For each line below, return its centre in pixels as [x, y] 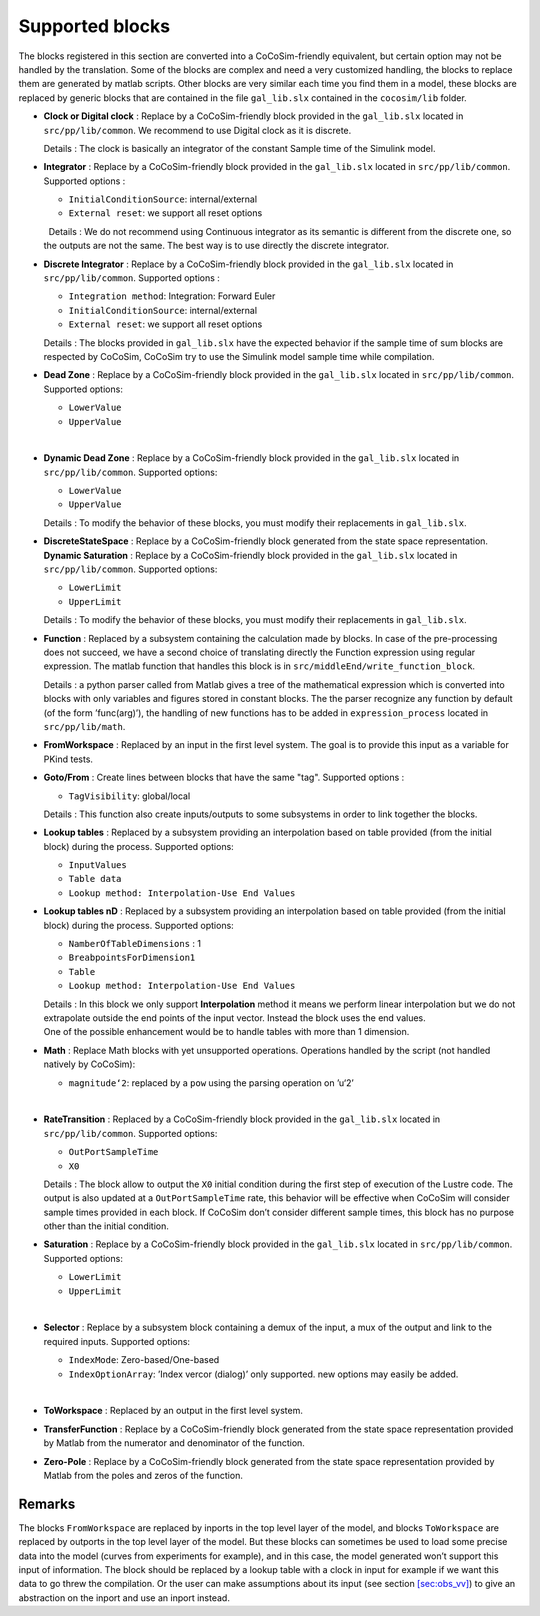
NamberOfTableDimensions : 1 [135, 944]
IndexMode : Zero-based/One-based [144, 1360]
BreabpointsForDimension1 [132, 958]
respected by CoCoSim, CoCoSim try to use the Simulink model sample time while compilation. [239, 356]
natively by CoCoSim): [89, 1064]
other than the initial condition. [106, 1226]
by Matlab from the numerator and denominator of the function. [174, 1443]
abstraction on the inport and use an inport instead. [124, 1597]
